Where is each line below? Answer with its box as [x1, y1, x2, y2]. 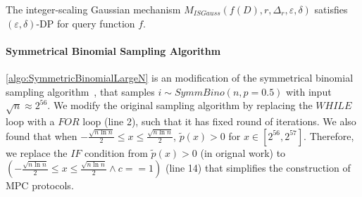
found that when [6, 128, 77, 143]
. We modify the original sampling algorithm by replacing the [47, 98, 313, 113]
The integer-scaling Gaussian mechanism [6, 2, 181, 16]
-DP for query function [36, 15, 135, 30]
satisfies [314, 2, 348, 16]
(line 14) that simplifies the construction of [165, 160, 351, 175]
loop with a [6, 113, 55, 128]
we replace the [6, 145, 68, 160]
